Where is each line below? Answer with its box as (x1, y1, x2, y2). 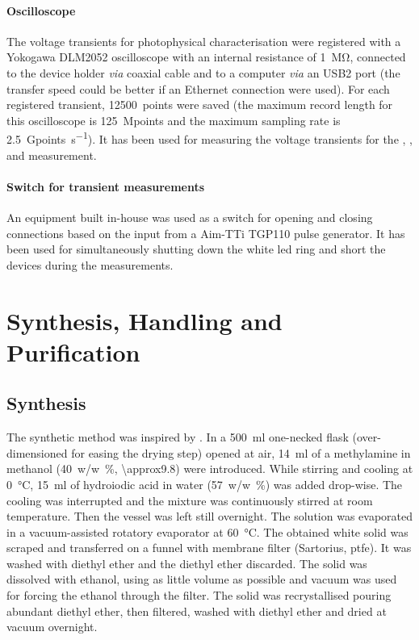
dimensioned (6, 444, 68, 461)
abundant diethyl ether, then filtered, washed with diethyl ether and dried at (6, 602, 387, 619)
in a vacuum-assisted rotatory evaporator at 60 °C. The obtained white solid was (6, 523, 409, 540)
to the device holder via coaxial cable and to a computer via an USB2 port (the (6, 64, 400, 81)
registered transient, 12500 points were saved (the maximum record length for (6, 96, 393, 113)
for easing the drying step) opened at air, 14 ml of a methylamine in (71, 444, 411, 461)
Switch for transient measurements (6, 178, 205, 195)
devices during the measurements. (6, 256, 174, 273)
